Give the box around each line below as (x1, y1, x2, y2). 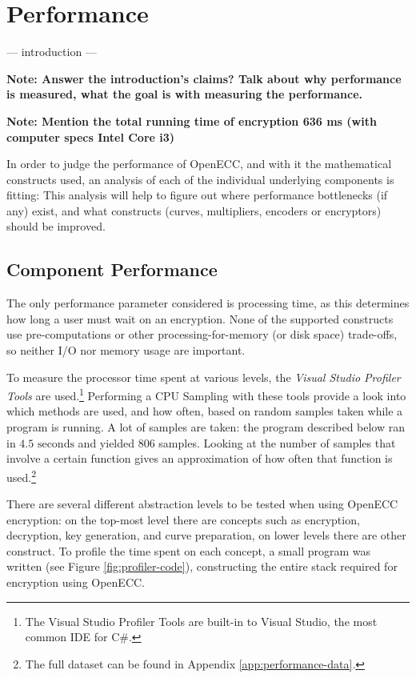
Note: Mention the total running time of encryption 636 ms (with (6, 112, 377, 129)
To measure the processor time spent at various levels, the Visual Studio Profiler (6, 368, 401, 385)
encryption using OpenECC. (6, 574, 146, 591)
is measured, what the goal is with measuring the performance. (6, 86, 362, 102)
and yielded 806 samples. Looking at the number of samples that (78, 434, 396, 451)
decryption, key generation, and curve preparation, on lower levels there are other (6, 527, 406, 544)
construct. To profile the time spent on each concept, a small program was (6, 542, 371, 559)
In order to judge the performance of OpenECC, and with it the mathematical (6, 155, 392, 172)
